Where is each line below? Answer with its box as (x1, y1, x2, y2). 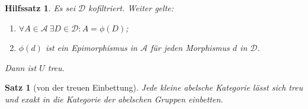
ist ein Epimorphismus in (45, 41, 137, 54)
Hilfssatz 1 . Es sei (5, 2, 76, 14)
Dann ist (5, 61, 37, 73)
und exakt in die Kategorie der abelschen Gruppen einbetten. (5, 92, 223, 105)
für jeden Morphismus (150, 41, 230, 54)
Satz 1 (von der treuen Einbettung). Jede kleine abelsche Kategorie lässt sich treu (5, 81, 303, 94)
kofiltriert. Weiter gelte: (88, 2, 174, 14)
